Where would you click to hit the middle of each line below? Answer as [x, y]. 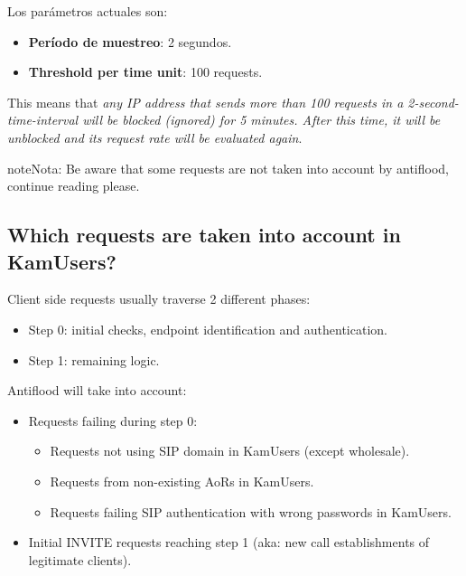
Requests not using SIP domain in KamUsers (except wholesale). [230, 451]
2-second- [433, 102]
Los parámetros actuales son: [88, 11]
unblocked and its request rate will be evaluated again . [155, 137]
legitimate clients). [80, 559]
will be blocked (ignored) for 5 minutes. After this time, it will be [261, 120]
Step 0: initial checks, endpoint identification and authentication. [208, 329]
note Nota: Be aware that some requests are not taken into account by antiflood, [228, 168]
